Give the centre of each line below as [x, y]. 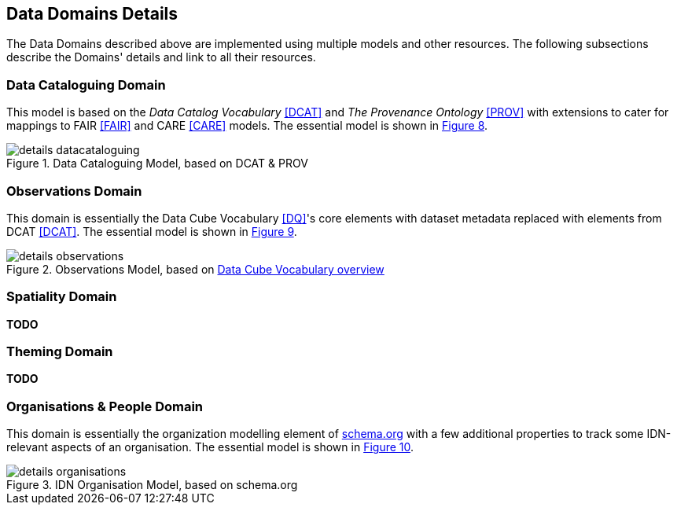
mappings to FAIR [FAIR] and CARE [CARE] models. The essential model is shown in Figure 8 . [247, 126]
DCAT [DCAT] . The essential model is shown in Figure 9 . [152, 231]
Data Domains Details [92, 14]
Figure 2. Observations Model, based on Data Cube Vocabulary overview [195, 269]
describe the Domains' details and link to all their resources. [161, 57]
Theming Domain [60, 352]
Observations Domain [74, 191]
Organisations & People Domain [105, 406]
